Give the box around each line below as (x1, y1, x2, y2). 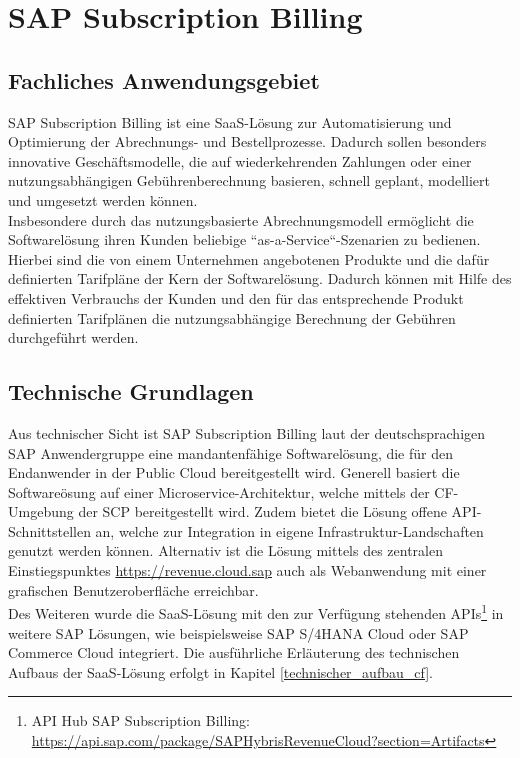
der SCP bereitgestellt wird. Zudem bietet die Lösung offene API (78, 501, 477, 522)
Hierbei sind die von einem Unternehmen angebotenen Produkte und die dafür (8, 248, 490, 269)
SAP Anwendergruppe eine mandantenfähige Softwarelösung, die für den (8, 442, 453, 463)
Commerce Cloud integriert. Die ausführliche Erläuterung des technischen (8, 642, 460, 663)
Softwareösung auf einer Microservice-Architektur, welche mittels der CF (8, 481, 454, 502)
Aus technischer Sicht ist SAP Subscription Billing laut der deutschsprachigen (8, 422, 486, 443)
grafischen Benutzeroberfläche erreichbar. (8, 579, 259, 600)
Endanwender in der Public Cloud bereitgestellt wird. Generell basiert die (8, 462, 460, 483)
